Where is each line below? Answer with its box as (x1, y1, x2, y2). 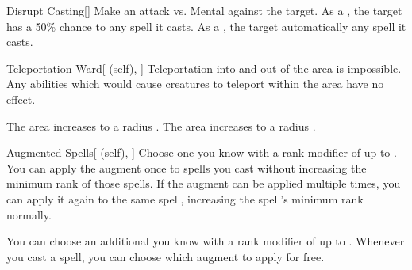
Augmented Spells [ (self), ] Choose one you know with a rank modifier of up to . (6, 144, 397, 161)
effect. (6, 90, 36, 107)
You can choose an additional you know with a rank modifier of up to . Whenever (6, 233, 405, 249)
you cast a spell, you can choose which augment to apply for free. (6, 248, 325, 264)
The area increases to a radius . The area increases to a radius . (6, 117, 316, 134)
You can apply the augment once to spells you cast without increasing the (6, 159, 367, 176)
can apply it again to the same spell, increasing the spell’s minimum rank (6, 190, 364, 207)
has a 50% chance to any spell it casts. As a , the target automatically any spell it (6, 17, 406, 34)
